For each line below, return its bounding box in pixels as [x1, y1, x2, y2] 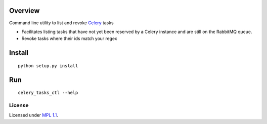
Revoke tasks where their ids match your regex [21, 36, 117, 41]
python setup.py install [18, 63, 78, 69]
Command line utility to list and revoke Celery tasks [9, 20, 114, 26]
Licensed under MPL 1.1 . [9, 112, 58, 118]
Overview [9, 6, 40, 15]
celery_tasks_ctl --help [18, 90, 78, 96]
